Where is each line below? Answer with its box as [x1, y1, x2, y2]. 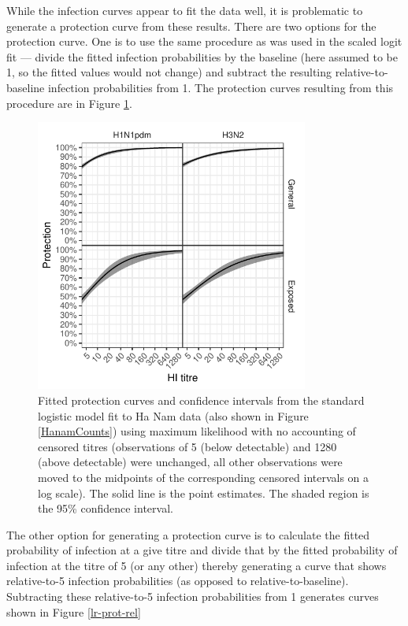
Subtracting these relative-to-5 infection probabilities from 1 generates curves [6, 588, 379, 605]
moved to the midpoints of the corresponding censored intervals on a [38, 469, 369, 485]
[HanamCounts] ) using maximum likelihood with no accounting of [38, 423, 356, 439]
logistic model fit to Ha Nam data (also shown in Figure [38, 407, 309, 424]
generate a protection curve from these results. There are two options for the [6, 17, 376, 34]
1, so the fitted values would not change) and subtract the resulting [6, 64, 332, 80]
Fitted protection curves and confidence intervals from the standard [38, 391, 365, 408]
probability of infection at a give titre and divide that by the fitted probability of [6, 542, 398, 558]
